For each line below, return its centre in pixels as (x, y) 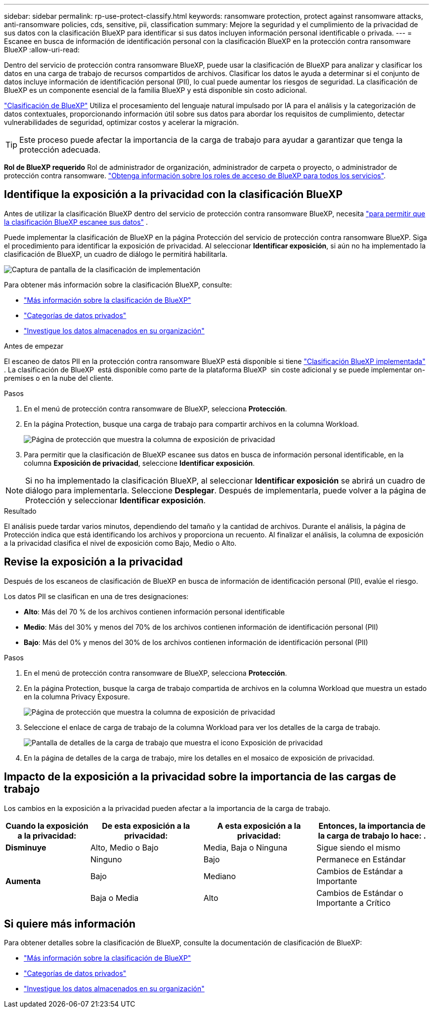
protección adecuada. (60, 150)
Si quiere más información (70, 924)
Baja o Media (115, 898)
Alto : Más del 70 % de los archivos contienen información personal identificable (154, 611)
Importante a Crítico (354, 903)
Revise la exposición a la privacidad (93, 562)
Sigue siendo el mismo (359, 847)
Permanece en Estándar (361, 859)
